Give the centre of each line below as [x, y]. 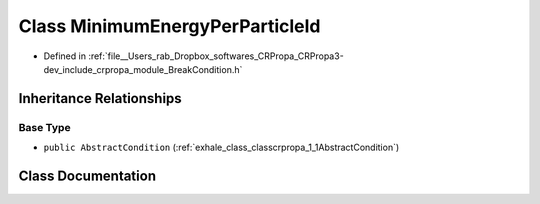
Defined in [65, 56]
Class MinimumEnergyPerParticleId [169, 26]
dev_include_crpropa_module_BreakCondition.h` [143, 69]
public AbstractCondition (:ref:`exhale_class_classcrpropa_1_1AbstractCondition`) [221, 147]
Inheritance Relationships [100, 98]
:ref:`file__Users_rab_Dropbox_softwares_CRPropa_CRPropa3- [216, 56]
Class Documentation [87, 175]
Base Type [44, 127]
